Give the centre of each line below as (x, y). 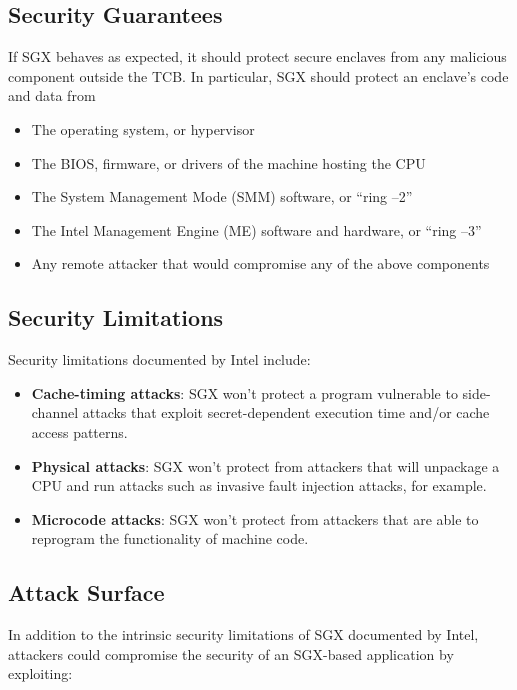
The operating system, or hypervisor (143, 128)
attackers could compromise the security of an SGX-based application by (231, 653)
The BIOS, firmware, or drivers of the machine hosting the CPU (228, 162)
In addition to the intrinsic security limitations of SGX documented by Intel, (243, 634)
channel (55, 412)
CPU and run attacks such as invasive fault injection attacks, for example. (259, 485)
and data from (52, 95)
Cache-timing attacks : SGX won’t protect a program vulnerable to (244, 392)
